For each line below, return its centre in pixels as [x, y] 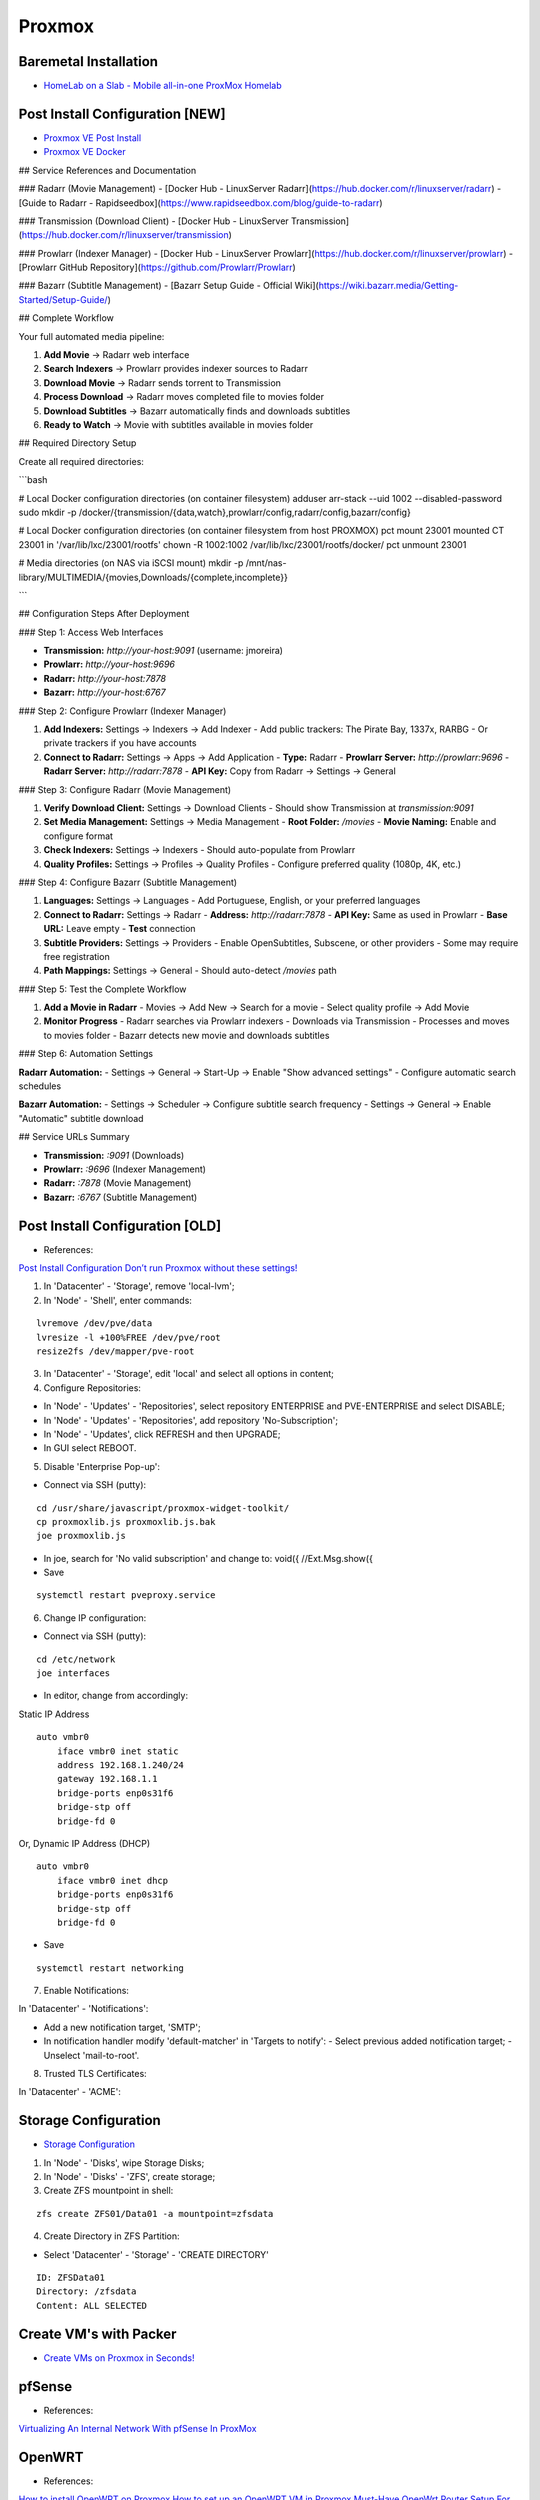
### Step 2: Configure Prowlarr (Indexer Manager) [122, 711]
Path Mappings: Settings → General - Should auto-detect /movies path [190, 971]
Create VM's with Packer [97, 2333]
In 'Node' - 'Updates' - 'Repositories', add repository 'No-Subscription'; [191, 1420]
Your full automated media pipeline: [91, 336]
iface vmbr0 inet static [117, 1751]
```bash [33, 480]
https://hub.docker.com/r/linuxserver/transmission [125, 235]
